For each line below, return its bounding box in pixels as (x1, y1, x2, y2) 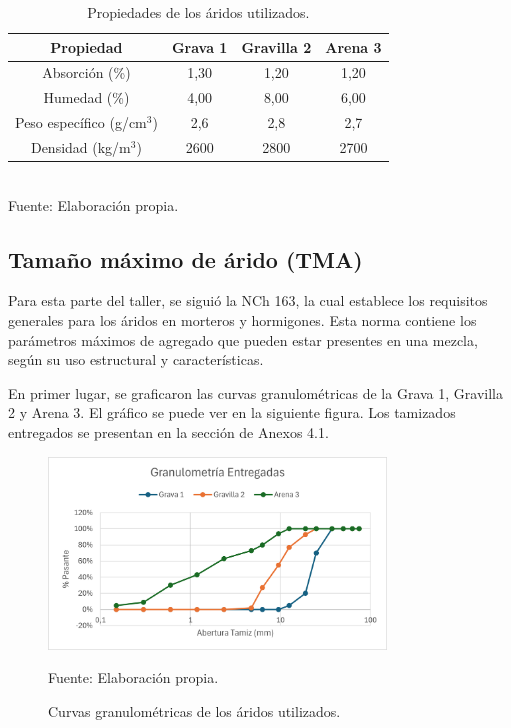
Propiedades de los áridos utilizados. (87, 2, 310, 22)
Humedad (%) (43, 87, 130, 108)
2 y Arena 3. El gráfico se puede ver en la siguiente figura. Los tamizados (8, 402, 456, 423)
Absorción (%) (42, 62, 131, 83)
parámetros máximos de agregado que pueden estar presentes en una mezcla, (8, 329, 478, 350)
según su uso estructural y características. (8, 349, 264, 370)
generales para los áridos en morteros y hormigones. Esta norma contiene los (8, 310, 477, 331)
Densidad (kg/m (30, 136, 131, 157)
